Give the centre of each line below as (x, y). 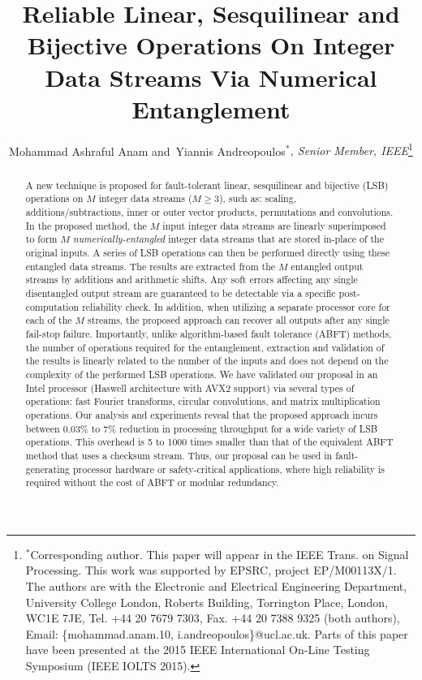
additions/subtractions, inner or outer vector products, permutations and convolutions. (209, 212)
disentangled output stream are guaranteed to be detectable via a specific (181, 293)
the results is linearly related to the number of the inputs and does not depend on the (207, 361)
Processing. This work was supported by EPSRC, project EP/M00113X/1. (211, 570)
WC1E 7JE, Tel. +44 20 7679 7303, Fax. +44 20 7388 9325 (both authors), (213, 618)
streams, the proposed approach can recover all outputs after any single (239, 320)
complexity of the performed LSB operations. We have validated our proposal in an (202, 374)
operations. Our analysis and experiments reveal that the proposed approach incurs (202, 414)
